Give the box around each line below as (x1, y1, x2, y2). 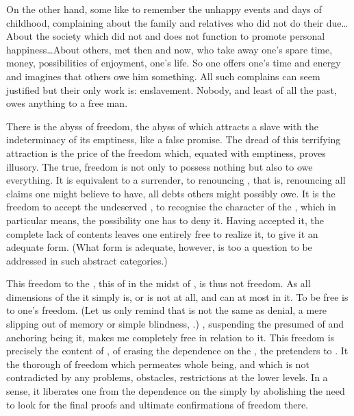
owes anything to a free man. (6, 96, 128, 110)
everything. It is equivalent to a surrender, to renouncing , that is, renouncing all (6, 173, 346, 187)
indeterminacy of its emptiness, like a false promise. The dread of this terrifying (6, 132, 341, 147)
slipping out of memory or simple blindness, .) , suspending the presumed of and (6, 317, 344, 331)
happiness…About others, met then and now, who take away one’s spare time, (6, 42, 333, 56)
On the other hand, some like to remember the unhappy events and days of (6, 2, 322, 16)
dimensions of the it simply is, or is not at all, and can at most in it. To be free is (6, 289, 349, 304)
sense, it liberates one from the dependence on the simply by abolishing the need (6, 384, 345, 398)
